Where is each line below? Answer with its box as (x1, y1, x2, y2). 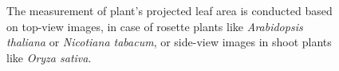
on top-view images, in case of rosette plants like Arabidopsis (6, 18, 303, 34)
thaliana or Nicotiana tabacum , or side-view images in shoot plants (6, 34, 332, 50)
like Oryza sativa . (6, 49, 92, 65)
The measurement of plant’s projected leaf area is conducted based (6, 2, 333, 18)
